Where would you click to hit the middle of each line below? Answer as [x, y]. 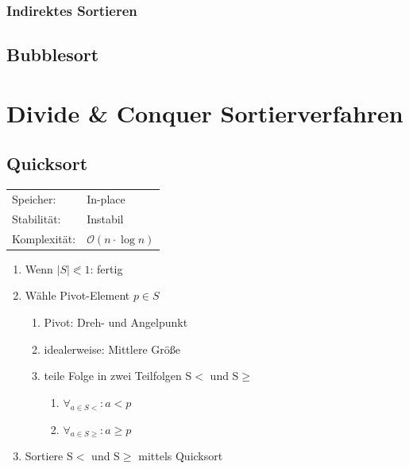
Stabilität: [37, 218]
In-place [106, 198]
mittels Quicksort [181, 456]
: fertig [106, 268]
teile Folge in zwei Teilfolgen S [118, 376]
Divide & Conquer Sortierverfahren [205, 112]
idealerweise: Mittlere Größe [112, 349]
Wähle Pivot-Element [77, 295]
